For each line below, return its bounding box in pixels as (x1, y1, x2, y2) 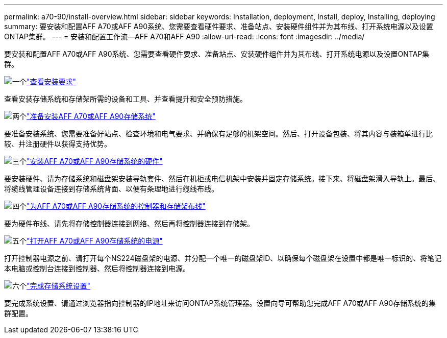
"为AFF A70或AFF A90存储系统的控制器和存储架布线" (27, 202, 206, 210)
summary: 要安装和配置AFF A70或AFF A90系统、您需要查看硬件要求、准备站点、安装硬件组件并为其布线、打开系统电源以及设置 (4, 22, 434, 31)
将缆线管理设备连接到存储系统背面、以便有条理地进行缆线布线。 (4, 184, 218, 193)
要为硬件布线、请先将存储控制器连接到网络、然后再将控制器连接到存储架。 (4, 219, 254, 228)
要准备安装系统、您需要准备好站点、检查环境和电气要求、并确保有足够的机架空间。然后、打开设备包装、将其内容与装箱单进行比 (4, 129, 433, 138)
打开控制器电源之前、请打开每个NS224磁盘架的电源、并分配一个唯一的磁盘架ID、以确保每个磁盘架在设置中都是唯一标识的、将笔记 (4, 254, 442, 262)
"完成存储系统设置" (27, 281, 91, 290)
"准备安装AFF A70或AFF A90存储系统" (27, 112, 156, 120)
